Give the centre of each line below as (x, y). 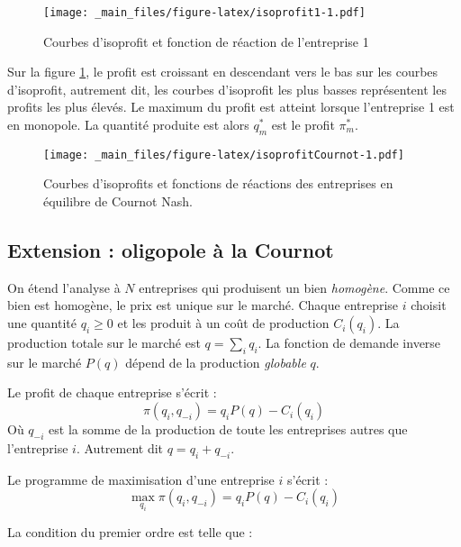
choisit (429, 305)
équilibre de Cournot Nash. (118, 201)
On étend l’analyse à (64, 287)
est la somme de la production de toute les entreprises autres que (228, 429)
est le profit (303, 125)
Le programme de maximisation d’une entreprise (141, 479)
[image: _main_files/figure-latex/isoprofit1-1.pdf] (204, 13)
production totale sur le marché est (104, 343)
